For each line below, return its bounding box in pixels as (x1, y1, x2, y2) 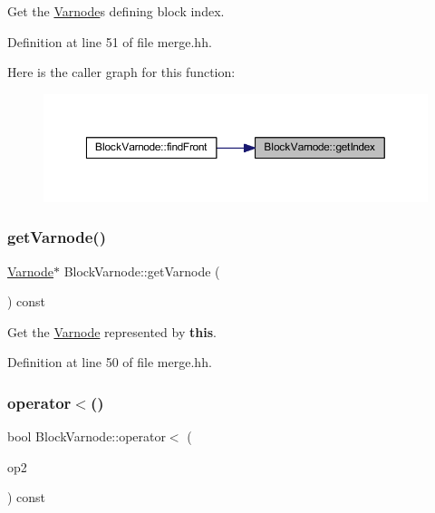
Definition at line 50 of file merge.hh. (7, 353, 212, 372)
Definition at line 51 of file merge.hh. (7, 32, 212, 51)
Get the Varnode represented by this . (7, 322, 217, 341)
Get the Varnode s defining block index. (7, 2, 225, 20)
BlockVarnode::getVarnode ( (63, 261, 220, 280)
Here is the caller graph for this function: (7, 63, 236, 82)
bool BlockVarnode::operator (7, 427, 166, 446)
